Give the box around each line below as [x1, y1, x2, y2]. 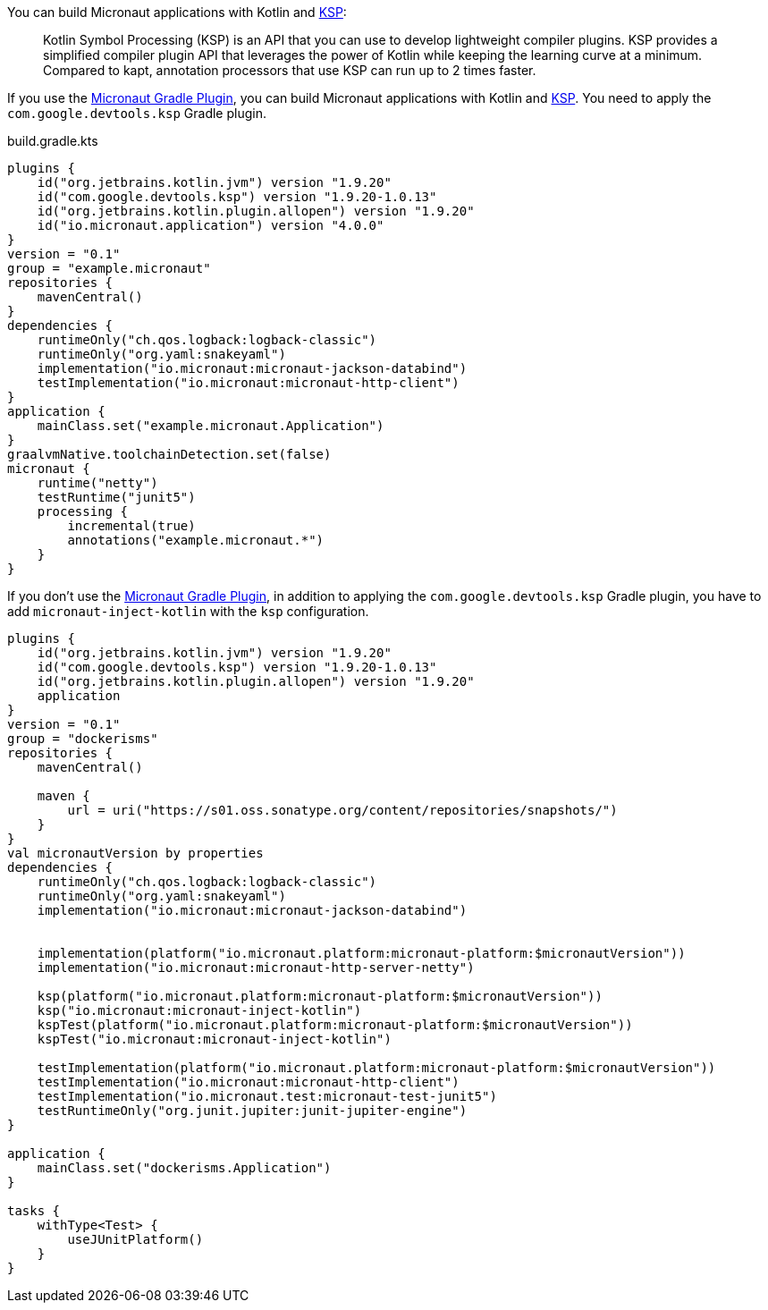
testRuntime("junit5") [37, 490, 196, 504]
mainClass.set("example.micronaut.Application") [37, 418, 384, 433]
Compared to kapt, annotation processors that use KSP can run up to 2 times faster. [43, 63, 536, 78]
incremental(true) [67, 519, 196, 533]
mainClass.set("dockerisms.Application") [37, 1161, 332, 1175]
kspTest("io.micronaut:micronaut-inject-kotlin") [37, 1032, 392, 1046]
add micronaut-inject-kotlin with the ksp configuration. [7, 604, 369, 619]
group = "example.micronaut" [7, 261, 211, 275]
